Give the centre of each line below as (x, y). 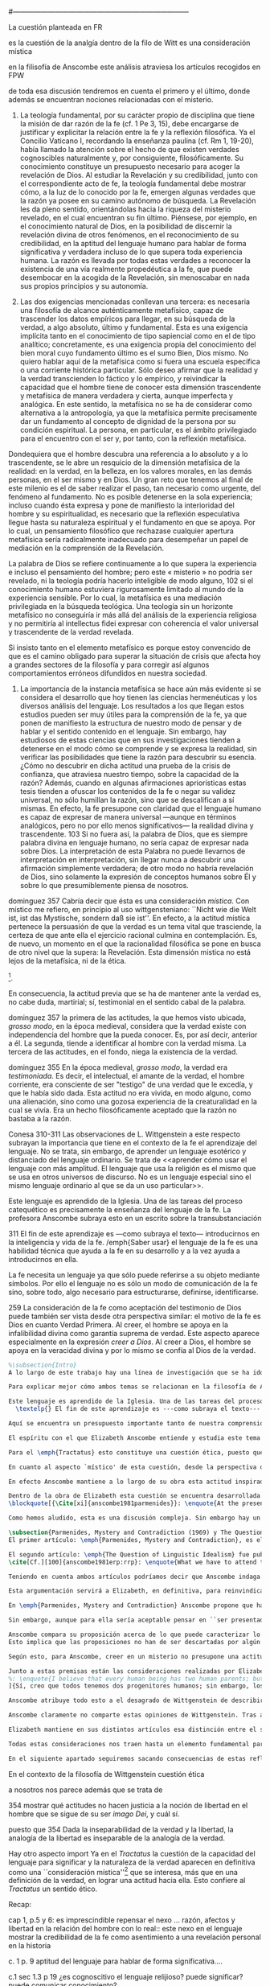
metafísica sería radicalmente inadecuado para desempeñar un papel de (129, 539)
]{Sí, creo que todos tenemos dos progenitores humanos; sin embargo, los (136, 1686)
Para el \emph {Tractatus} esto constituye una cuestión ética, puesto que (136, 1452)
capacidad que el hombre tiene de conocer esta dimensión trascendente (140, 387)
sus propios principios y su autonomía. (84, 286)
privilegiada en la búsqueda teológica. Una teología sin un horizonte (121, 606)
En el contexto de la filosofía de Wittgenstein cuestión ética (106, 1774)
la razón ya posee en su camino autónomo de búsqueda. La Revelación (138, 201)
